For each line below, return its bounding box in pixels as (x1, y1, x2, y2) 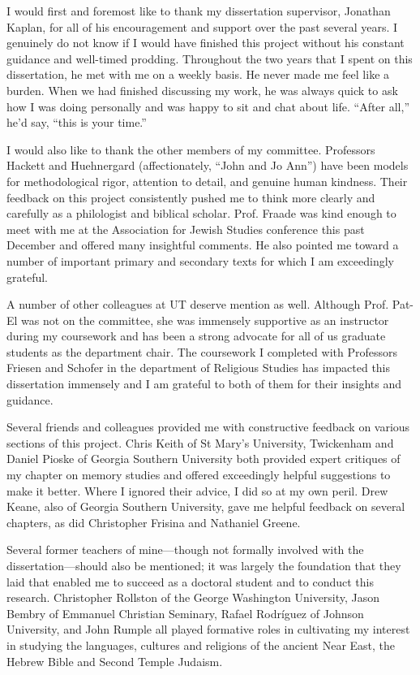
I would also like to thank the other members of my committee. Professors (6, 141, 375, 158)
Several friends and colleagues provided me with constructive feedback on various (6, 418, 410, 435)
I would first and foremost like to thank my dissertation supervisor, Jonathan (6, 2, 391, 19)
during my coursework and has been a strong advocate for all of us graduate (6, 327, 386, 344)
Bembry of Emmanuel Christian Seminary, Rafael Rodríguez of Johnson (6, 604, 364, 621)
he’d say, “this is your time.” (6, 114, 147, 131)
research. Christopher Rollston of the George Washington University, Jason (6, 589, 380, 606)
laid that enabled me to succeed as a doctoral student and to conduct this (6, 573, 374, 590)
